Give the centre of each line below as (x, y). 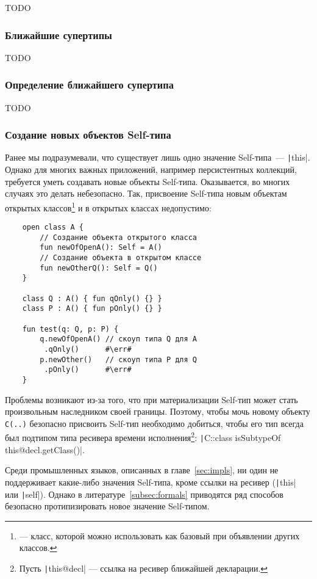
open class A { (53, 228)
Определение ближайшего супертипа (89, 85)
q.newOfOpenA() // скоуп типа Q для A (118, 339)
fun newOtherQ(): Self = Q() (99, 268)
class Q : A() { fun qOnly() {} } (92, 298)
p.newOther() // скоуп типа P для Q (118, 359)
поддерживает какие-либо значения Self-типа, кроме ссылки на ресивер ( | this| (151, 482)
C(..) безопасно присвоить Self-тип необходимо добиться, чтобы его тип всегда (154, 423)
